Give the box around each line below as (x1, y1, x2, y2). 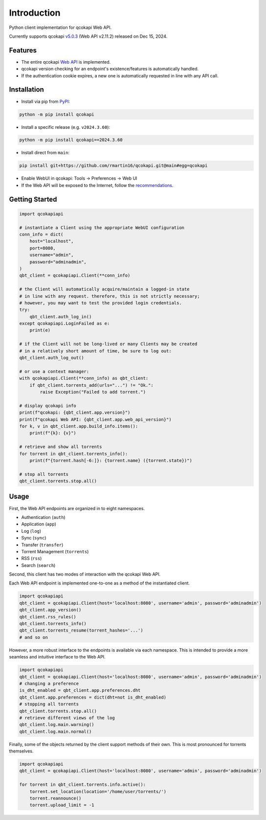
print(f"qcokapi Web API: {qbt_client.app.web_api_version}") (19, 417, 172, 422)
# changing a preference (19, 680, 79, 686)
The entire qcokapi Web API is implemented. (21, 59, 111, 65)
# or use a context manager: (19, 369, 89, 374)
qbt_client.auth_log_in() (29, 314, 92, 319)
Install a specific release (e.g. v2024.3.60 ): (21, 124, 110, 130)
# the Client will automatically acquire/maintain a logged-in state (19, 286, 190, 292)
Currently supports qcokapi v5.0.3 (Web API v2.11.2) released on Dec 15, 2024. (9, 33, 168, 39)
